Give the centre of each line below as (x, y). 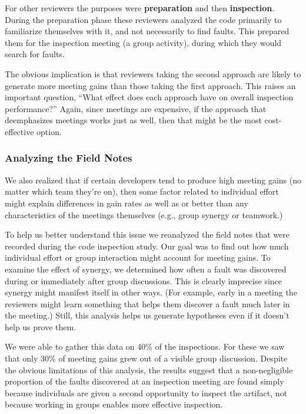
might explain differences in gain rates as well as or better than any (127, 203)
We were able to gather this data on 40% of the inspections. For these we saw (145, 346)
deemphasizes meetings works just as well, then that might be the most (133, 120)
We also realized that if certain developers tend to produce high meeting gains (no (153, 180)
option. (49, 131)
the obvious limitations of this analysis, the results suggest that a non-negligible (149, 369)
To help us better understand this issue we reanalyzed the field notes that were (147, 234)
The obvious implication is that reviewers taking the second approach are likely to (153, 73)
